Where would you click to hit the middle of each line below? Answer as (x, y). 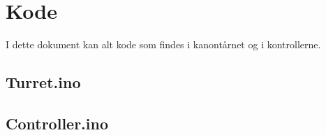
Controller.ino (57, 123)
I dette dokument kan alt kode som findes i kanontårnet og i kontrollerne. (163, 44)
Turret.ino (43, 82)
